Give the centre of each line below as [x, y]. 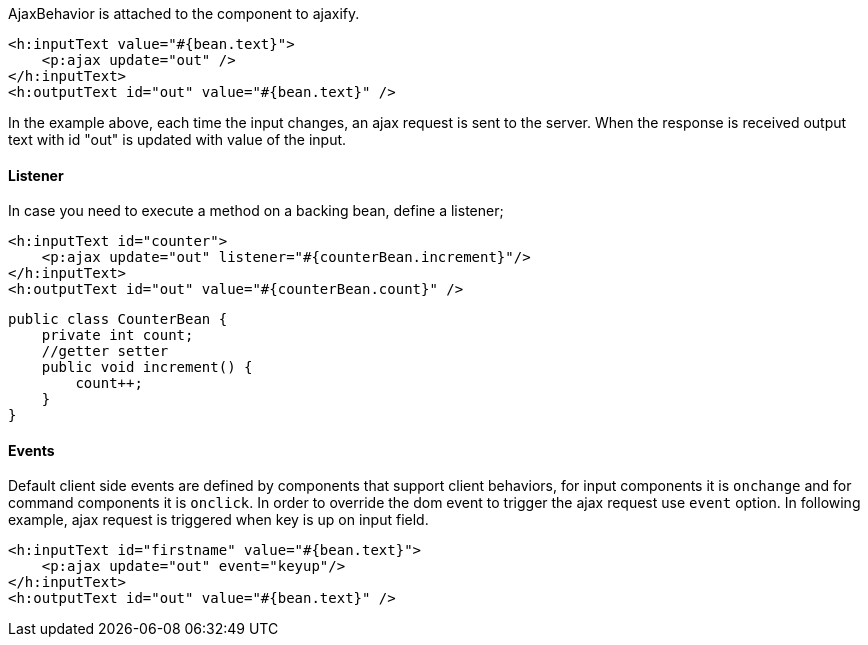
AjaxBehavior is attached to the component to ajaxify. [184, 13]
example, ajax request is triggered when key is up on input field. [218, 520]
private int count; [117, 335]
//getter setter [105, 351]
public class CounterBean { [118, 319]
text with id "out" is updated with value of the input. [177, 139]
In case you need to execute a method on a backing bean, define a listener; [256, 211]
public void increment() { [147, 367]
